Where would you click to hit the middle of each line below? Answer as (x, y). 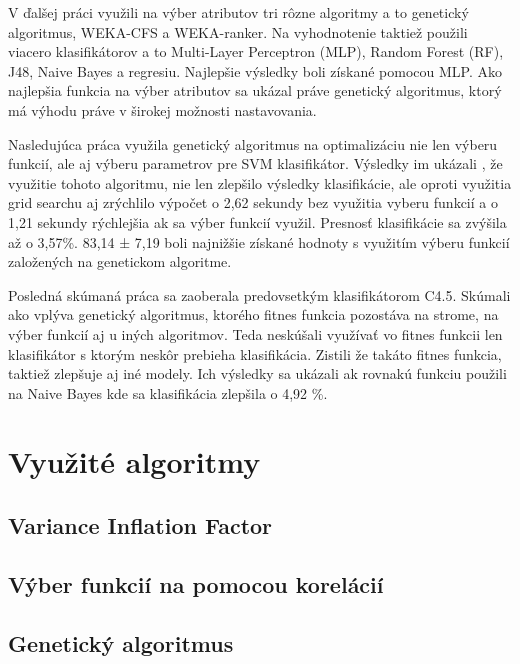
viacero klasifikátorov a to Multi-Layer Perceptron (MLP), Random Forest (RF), (256, 51)
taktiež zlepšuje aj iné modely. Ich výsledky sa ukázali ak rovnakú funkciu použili (257, 373)
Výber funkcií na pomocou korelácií (196, 583)
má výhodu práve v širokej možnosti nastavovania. (162, 109)
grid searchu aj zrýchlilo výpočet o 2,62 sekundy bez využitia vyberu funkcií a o (253, 202)
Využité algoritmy (134, 461)
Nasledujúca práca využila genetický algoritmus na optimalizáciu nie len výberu (253, 143)
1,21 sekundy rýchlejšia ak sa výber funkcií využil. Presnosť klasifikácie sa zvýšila (257, 221)
